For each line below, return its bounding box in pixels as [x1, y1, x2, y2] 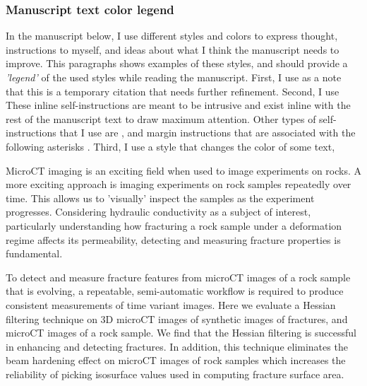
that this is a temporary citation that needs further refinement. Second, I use [6, 83, 339, 98]
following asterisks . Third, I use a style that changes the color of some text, [6, 139, 335, 153]
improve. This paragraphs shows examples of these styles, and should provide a [6, 56, 348, 71]
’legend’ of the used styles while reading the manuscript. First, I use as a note [6, 70, 342, 84]
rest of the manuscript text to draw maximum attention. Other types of [6, 111, 316, 126]
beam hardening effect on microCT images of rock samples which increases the [6, 353, 346, 368]
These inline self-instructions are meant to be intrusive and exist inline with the [6, 98, 351, 112]
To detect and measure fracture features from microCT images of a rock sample [6, 269, 351, 284]
